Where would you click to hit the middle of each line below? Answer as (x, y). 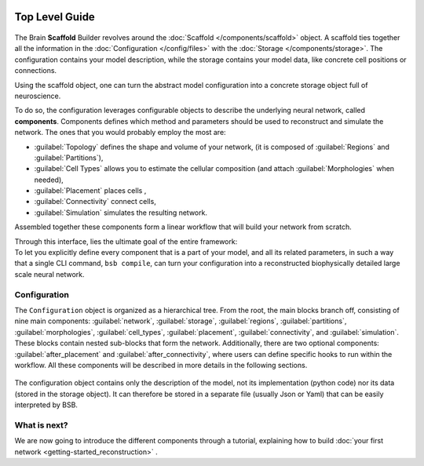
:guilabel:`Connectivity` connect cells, (95, 202)
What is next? (41, 425)
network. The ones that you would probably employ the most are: (121, 133)
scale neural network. (50, 274)
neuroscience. (38, 96)
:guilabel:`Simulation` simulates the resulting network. (121, 213)
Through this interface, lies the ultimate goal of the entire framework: (126, 241)
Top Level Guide (55, 17)
